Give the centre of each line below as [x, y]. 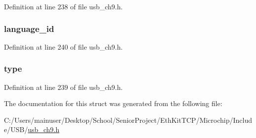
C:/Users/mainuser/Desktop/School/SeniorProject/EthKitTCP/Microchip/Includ [128, 120]
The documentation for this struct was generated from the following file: [113, 103]
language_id [29, 28]
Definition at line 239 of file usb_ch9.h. [63, 87]
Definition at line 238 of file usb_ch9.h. [63, 6]
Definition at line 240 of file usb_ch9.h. [63, 46]
